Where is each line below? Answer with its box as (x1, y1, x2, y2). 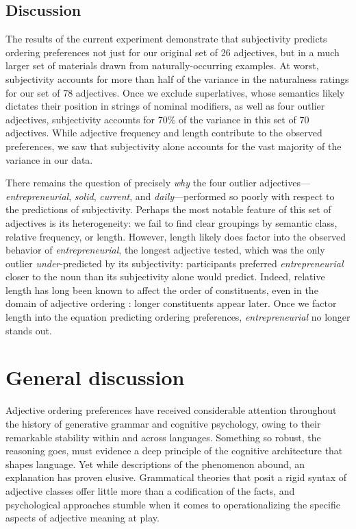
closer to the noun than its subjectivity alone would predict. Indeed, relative (5, 269, 325, 284)
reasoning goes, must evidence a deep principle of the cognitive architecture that (5, 443, 343, 458)
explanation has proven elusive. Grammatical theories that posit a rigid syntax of (5, 470, 347, 484)
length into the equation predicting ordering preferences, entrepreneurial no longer (5, 310, 351, 324)
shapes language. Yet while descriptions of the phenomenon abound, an (5, 456, 305, 471)
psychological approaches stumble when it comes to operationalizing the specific (5, 497, 340, 511)
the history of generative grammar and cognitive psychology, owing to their (5, 416, 321, 430)
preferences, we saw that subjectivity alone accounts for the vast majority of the (5, 138, 342, 153)
